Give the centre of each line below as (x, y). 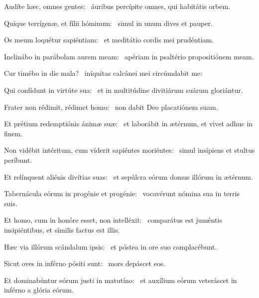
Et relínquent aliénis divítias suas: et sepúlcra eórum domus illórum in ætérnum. (129, 176)
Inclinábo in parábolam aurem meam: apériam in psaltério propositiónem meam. (129, 56)
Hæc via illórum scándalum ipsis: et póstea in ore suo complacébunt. (111, 246)
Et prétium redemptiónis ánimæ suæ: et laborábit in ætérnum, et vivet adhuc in (129, 124)
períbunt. (18, 159)
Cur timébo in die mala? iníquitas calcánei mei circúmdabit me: (103, 73)
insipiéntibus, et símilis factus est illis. (62, 229)
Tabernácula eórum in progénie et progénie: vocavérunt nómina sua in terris (122, 193)
